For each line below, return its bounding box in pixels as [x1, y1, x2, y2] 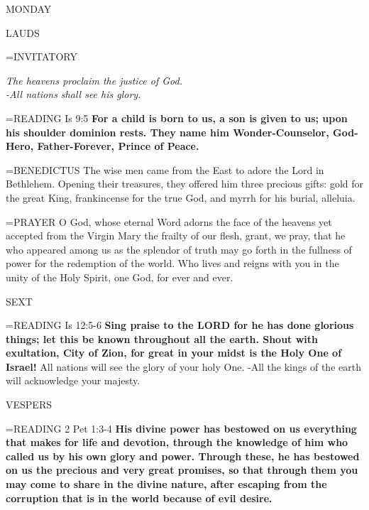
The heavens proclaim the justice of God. [6, 72, 182, 87]
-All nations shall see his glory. [6, 87, 141, 102]
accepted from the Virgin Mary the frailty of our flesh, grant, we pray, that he [6, 228, 346, 243]
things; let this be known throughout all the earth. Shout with [6, 331, 319, 346]
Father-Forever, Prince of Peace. [37, 139, 199, 153]
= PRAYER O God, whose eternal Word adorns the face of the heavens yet [6, 214, 332, 229]
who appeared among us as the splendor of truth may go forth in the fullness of [6, 242, 352, 256]
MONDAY [6, 1, 52, 16]
